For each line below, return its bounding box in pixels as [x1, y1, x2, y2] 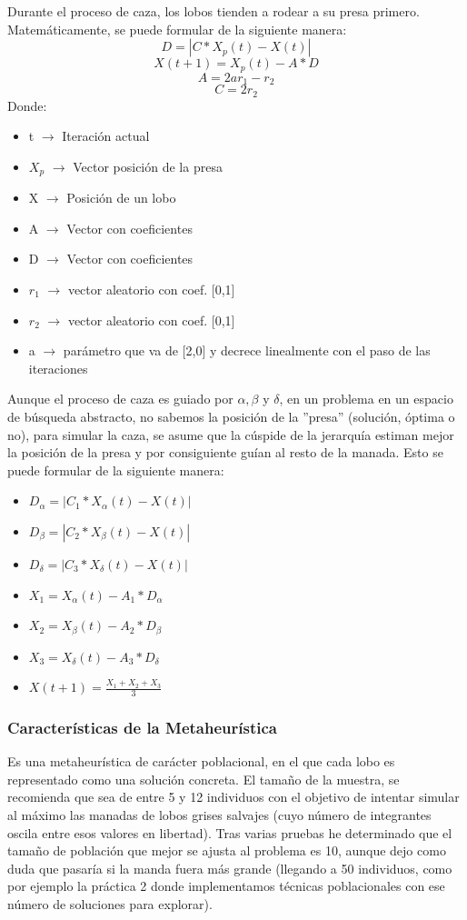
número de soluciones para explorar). [7, 894, 213, 913]
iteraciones [28, 358, 88, 377]
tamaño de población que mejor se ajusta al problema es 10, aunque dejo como [7, 841, 446, 860]
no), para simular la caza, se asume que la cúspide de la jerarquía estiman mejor [7, 425, 454, 444]
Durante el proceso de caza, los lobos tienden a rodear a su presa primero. [7, 2, 420, 20]
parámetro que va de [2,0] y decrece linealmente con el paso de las [63, 341, 431, 360]
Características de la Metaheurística [7, 715, 277, 738]
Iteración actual [62, 126, 150, 145]
